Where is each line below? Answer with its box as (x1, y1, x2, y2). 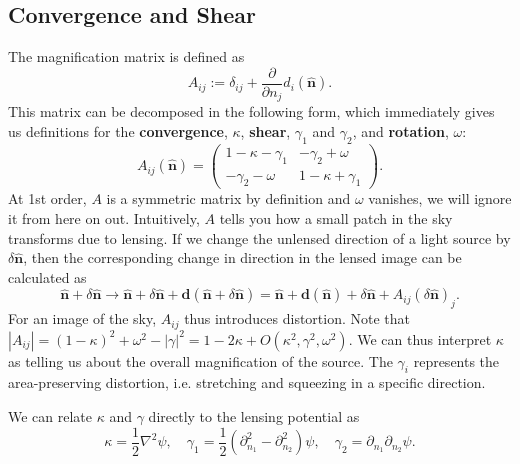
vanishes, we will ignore (368, 188, 512, 209)
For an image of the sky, (8, 308, 157, 329)
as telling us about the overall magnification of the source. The (8, 350, 393, 371)
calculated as (8, 266, 87, 287)
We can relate (8, 406, 93, 427)
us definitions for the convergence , (8, 120, 228, 141)
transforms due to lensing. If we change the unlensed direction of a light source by (8, 227, 511, 248)
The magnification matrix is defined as (8, 46, 245, 67)
